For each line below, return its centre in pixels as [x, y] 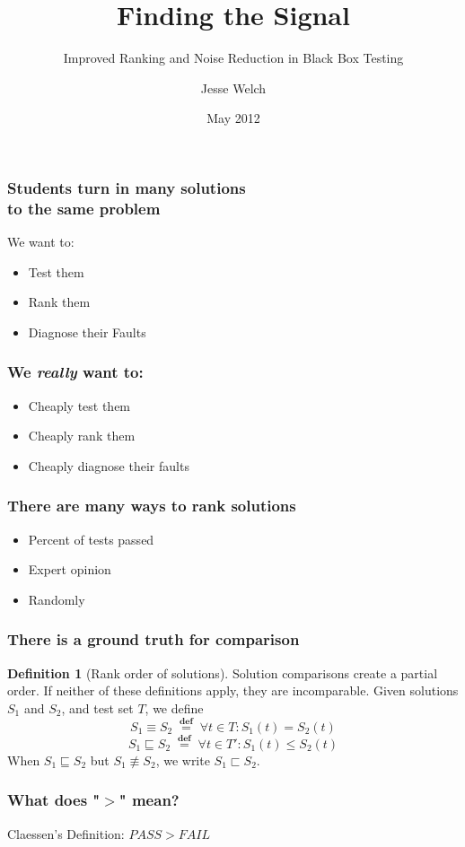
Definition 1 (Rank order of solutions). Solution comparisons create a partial [223, 672]
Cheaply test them [79, 405]
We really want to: [75, 372]
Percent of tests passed [91, 539]
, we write [183, 760]
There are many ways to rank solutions [152, 506]
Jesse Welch [233, 87]
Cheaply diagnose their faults [109, 465]
